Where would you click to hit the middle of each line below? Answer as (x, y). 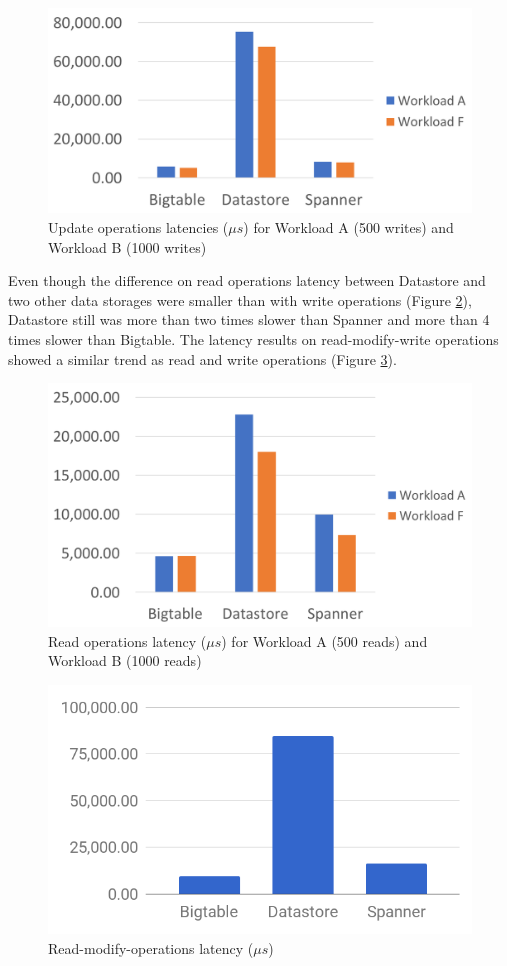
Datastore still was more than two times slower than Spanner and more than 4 (249, 319)
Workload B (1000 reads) (125, 660)
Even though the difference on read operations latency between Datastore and (247, 280)
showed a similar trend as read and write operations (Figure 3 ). (202, 358)
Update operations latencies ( (138, 226)
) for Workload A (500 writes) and (348, 226)
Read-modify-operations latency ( (151, 947)
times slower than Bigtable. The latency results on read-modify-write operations (253, 338)
